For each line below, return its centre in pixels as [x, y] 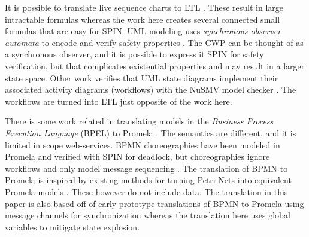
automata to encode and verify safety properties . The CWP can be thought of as [154, 42]
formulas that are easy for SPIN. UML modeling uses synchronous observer [143, 31]
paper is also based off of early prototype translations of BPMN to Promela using [154, 203]
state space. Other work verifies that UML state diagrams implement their [142, 78]
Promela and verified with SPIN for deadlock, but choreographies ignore [137, 157]
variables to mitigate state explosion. [72, 227]
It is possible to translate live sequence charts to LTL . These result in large [144, 7]
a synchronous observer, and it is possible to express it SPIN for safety [134, 54]
